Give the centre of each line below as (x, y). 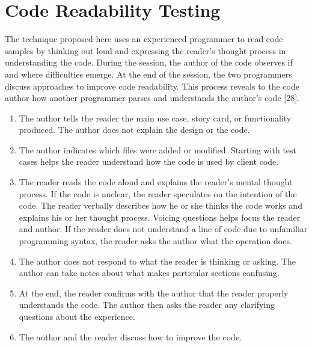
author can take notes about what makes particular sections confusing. (149, 273)
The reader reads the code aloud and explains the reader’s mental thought (156, 182)
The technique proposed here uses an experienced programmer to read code (144, 39)
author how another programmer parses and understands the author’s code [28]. (152, 98)
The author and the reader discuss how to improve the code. (130, 336)
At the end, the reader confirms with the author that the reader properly (154, 293)
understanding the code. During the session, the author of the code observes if (149, 62)
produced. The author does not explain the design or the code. (134, 130)
